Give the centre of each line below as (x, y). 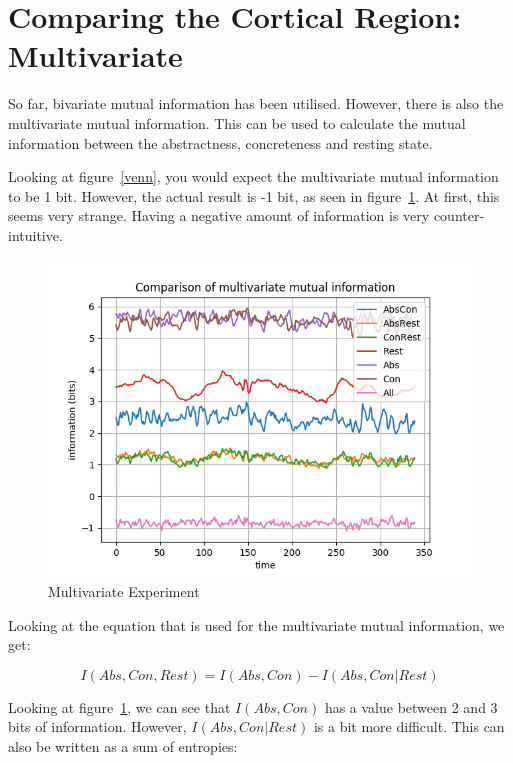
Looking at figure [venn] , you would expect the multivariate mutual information (253, 176)
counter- (459, 215)
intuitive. (35, 234)
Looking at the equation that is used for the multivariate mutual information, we (256, 624)
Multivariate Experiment (124, 591)
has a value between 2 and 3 (411, 706)
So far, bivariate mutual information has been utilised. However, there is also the (256, 103)
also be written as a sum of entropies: (123, 746)
